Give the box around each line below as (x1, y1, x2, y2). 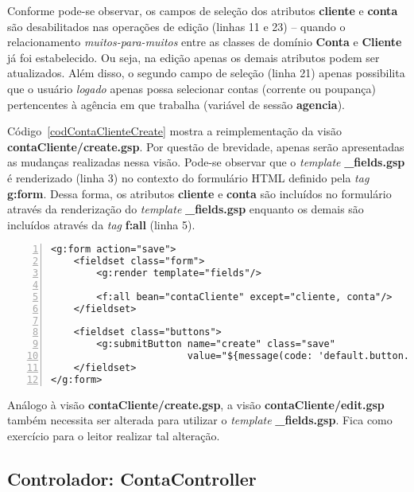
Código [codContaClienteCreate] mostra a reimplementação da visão (7, 123, 342, 139)
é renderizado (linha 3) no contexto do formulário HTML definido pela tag (7, 169, 370, 185)
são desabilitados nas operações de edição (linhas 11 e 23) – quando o (7, 18, 346, 34)
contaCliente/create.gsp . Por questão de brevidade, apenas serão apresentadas (7, 138, 404, 154)
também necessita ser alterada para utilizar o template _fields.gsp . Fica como (7, 412, 393, 428)
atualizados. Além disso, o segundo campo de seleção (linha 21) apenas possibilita (7, 64, 405, 81)
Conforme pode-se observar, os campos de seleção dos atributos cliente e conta (7, 2, 398, 18)
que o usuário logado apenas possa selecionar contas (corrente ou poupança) (7, 80, 376, 96)
